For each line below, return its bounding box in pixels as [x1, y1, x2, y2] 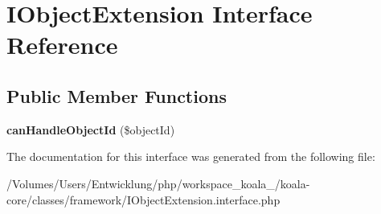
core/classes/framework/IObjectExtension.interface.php [6, 191, 281, 208]
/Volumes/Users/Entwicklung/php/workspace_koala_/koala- [6, 175, 310, 191]
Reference [6, 28, 118, 61]
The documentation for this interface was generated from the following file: [6, 148, 375, 165]
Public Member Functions [6, 83, 227, 108]
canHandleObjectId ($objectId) [6, 121, 175, 138]
